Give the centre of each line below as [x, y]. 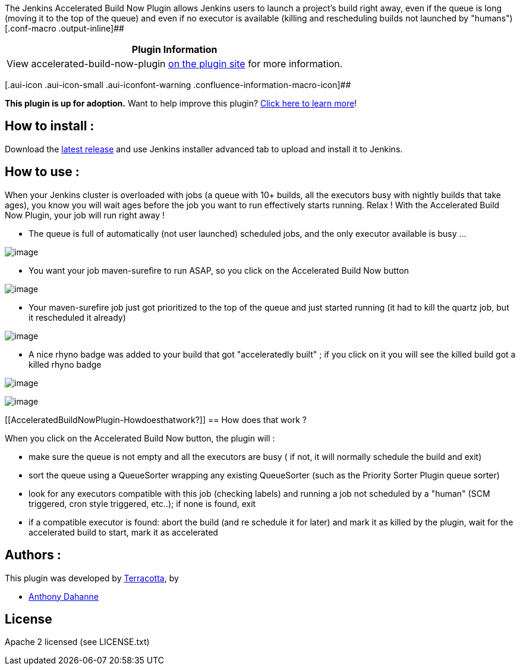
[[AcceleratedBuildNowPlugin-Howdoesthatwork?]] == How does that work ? [156, 419]
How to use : [42, 172]
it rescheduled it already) [77, 317]
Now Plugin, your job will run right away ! [85, 215]
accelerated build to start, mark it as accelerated [123, 532]
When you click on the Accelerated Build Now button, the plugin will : [140, 438]
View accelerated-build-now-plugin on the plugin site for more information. [175, 64]
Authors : [33, 555]
